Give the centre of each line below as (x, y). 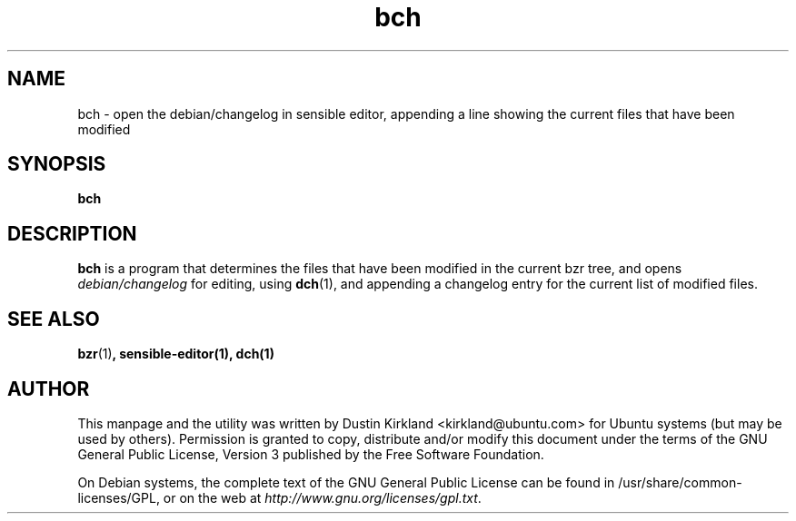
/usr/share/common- (680, 482)
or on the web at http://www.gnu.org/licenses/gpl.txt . (322, 497)
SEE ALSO (54, 319)
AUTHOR (49, 388)
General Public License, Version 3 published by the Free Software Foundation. (311, 454)
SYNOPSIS (57, 164)
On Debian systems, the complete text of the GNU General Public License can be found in (346, 482)
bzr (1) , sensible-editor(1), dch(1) (176, 354)
